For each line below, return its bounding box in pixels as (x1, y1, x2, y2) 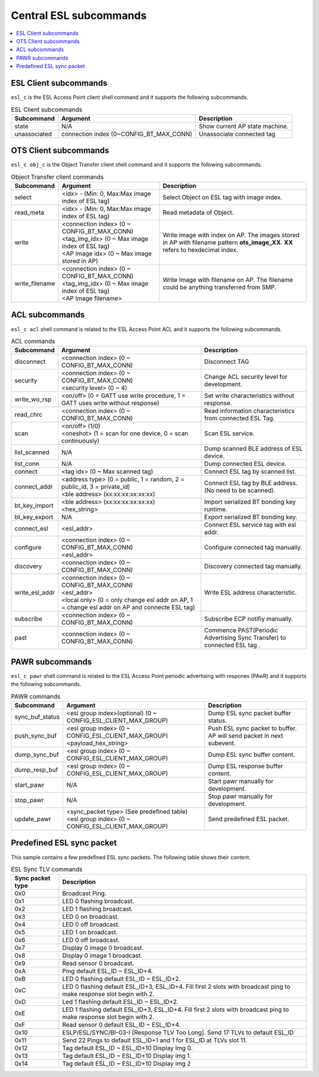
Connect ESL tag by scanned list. (204, 468, 297, 476)
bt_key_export (14, 513, 53, 521)
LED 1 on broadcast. (62, 928, 118, 937)
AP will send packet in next (207, 732, 284, 740)
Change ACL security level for (204, 373, 288, 381)
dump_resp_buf (14, 766, 58, 774)
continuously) (61, 437, 100, 445)
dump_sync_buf (14, 751, 59, 759)
